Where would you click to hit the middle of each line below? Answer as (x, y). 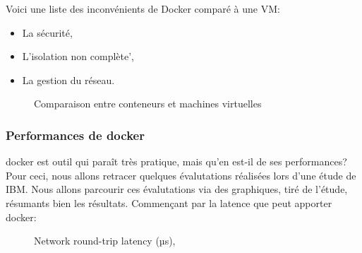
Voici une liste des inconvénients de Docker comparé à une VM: (143, 8)
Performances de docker (75, 135)
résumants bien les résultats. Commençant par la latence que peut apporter (169, 202)
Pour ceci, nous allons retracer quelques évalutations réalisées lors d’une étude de (181, 175)
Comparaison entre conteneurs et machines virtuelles (148, 104)
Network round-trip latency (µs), (105, 241)
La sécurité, (47, 32)
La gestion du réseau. (68, 80)
